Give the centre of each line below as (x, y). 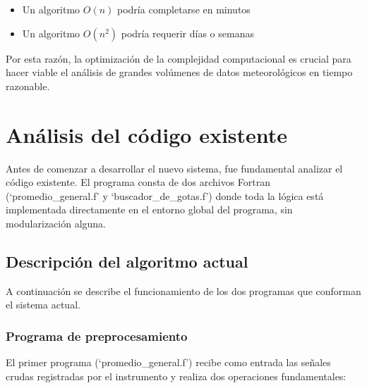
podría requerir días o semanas (187, 33)
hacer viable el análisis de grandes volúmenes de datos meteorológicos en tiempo (179, 72)
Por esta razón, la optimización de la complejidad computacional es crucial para (179, 58)
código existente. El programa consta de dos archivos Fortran (138, 182)
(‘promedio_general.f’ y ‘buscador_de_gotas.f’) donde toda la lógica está (165, 195)
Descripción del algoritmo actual (127, 261)
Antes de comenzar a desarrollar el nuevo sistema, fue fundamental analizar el (174, 168)
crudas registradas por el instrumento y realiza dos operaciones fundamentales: (176, 376)
